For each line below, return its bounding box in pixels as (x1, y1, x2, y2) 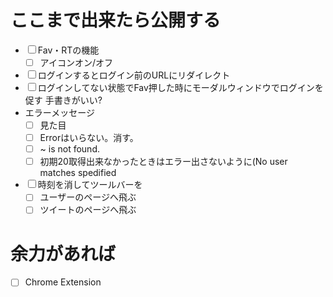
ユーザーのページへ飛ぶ (39, 191, 137, 203)
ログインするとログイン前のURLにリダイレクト (37, 69, 231, 81)
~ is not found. (39, 143, 101, 155)
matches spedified (39, 167, 117, 179)
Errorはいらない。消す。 (39, 132, 139, 144)
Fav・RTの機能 (37, 44, 100, 56)
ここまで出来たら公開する (10, 9, 222, 32)
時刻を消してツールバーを (37, 179, 143, 191)
